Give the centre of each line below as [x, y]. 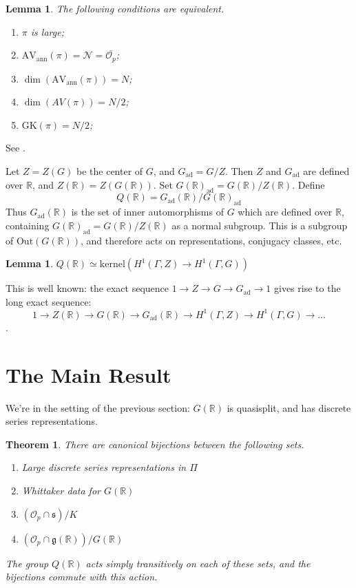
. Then [239, 171]
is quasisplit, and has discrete [289, 407]
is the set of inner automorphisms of [147, 212]
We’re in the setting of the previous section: [98, 407]
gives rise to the [307, 288]
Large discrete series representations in [104, 467]
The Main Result [88, 374]
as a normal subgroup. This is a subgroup [260, 225]
